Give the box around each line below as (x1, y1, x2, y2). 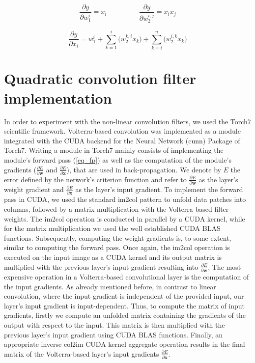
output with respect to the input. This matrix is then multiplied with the (4, 319, 225, 330)
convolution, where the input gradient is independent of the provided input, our (4, 291, 244, 301)
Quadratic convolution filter (4, 68, 196, 88)
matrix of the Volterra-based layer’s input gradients (4, 348, 159, 359)
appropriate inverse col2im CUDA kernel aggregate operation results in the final (4, 339, 245, 349)
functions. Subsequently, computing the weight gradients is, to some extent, (4, 232, 231, 243)
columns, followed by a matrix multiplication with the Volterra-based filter (4, 204, 229, 214)
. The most (208, 261, 241, 272)
